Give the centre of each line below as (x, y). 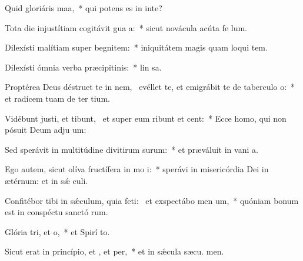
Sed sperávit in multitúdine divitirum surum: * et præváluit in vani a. (131, 149)
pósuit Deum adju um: (46, 130)
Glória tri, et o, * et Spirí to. (57, 231)
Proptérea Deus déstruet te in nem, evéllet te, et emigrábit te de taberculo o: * (150, 87)
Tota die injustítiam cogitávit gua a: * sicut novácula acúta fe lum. (126, 27)
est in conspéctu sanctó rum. (56, 212)
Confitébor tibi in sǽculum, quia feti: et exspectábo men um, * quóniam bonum (152, 200)
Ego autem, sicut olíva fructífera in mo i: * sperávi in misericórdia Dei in (137, 169)
